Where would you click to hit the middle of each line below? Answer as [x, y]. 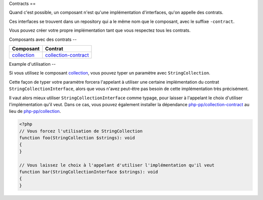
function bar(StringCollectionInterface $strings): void [89, 172]
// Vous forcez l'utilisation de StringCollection [81, 131]
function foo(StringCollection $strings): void [77, 138]
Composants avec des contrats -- [43, 39]
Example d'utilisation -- [32, 64]
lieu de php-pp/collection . [35, 111]
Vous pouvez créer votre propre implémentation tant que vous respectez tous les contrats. [100, 30]
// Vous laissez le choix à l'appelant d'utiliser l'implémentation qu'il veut [117, 165]
